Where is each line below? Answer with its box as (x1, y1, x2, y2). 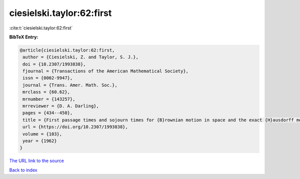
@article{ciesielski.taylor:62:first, (19, 47, 115, 53)
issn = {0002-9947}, (22, 75, 73, 81)
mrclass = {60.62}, (22, 89, 70, 95)
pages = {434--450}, (22, 110, 73, 116)
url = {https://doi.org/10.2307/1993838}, (22, 124, 128, 130)
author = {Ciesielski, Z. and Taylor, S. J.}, (22, 54, 138, 60)
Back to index (9, 167, 37, 173)
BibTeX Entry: (9, 34, 38, 40)
